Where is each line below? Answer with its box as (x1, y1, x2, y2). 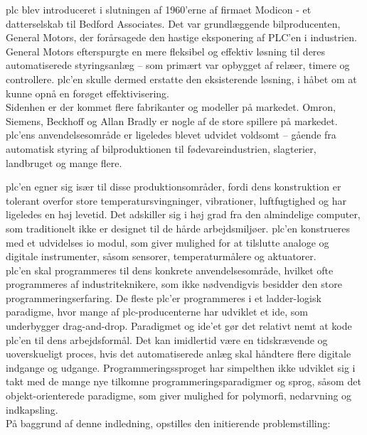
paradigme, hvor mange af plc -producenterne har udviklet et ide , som (6, 304, 308, 319)
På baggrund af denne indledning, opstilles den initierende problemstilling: (6, 416, 331, 431)
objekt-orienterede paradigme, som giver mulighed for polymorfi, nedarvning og (6, 388, 352, 403)
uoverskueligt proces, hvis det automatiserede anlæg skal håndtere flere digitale (6, 346, 351, 361)
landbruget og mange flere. (6, 155, 122, 170)
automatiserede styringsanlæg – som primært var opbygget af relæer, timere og (6, 58, 350, 72)
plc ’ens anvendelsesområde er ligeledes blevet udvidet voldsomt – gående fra (6, 127, 336, 142)
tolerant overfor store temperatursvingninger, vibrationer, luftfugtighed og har (6, 193, 346, 208)
